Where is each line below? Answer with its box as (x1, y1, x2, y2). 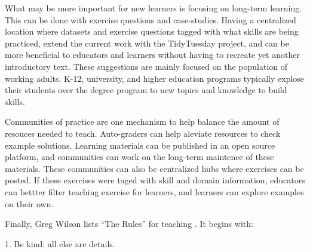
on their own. (5, 197, 54, 210)
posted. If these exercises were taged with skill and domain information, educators (5, 174, 305, 186)
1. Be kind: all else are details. (5, 237, 115, 250)
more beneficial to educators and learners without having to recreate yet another (5, 48, 300, 61)
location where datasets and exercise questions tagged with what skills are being (5, 25, 299, 38)
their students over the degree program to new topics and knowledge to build (5, 84, 287, 96)
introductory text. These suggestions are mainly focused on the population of (5, 60, 288, 72)
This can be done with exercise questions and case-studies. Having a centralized (5, 13, 296, 26)
